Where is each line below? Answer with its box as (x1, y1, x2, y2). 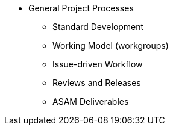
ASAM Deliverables (52, 96, 129, 107)
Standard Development (52, 22, 144, 32)
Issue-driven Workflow (52, 59, 143, 69)
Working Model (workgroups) (52, 40, 169, 51)
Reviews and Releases (52, 78, 141, 88)
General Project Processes (28, 3, 134, 13)
